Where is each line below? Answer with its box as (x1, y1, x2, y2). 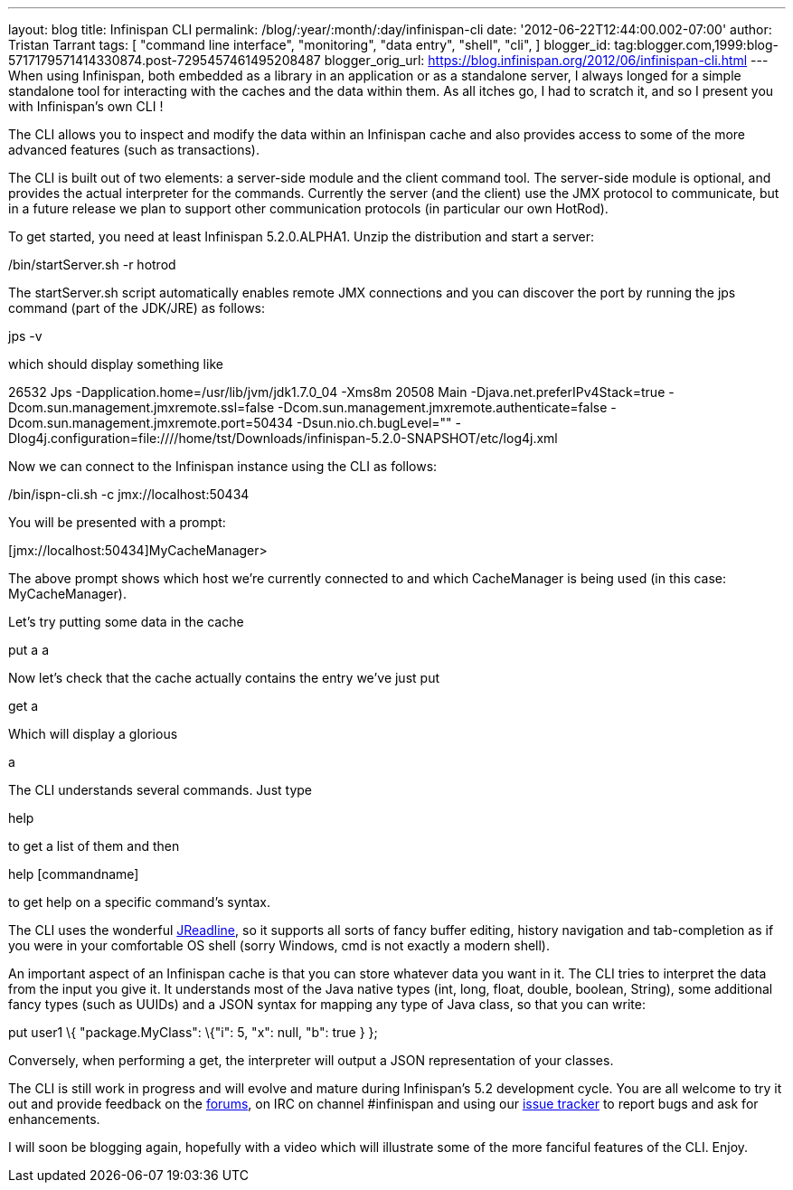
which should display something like (8, 356, 223, 372)
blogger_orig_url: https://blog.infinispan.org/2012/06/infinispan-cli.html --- (324, 52, 769, 68)
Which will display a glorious (8, 726, 178, 741)
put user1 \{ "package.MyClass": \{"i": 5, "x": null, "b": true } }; (8, 1025, 378, 1040)
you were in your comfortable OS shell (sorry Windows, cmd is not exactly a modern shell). (8, 938, 551, 953)
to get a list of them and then (8, 838, 180, 854)
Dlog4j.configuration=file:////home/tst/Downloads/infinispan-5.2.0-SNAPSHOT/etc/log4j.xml (8, 430, 558, 446)
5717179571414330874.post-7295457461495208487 (8, 52, 321, 68)
